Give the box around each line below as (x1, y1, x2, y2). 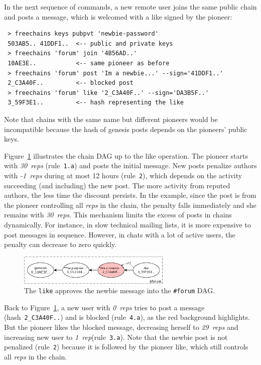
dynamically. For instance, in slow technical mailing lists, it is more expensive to (4, 219, 251, 229)
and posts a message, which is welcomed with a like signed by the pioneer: (4, 11, 232, 22)
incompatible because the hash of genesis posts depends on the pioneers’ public (4, 124, 247, 134)
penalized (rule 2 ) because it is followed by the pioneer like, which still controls (4, 341, 248, 352)
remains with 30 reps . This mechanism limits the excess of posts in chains (4, 209, 232, 220)
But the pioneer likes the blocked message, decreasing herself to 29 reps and (4, 322, 238, 332)
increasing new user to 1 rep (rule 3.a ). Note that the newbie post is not (4, 331, 228, 342)
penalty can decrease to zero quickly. (4, 239, 117, 250)
